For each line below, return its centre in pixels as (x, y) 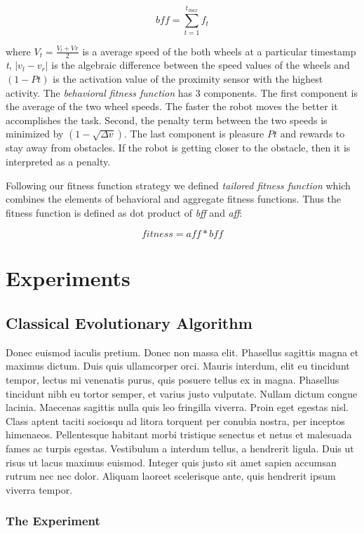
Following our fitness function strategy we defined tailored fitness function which (178, 185)
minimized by (35, 134)
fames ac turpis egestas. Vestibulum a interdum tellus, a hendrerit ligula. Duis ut (180, 448)
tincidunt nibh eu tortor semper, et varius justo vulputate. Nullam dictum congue (182, 393)
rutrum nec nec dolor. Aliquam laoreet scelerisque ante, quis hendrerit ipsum (171, 476)
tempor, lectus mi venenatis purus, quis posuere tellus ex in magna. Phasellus (173, 380)
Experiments (68, 278)
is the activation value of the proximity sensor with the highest (188, 78)
